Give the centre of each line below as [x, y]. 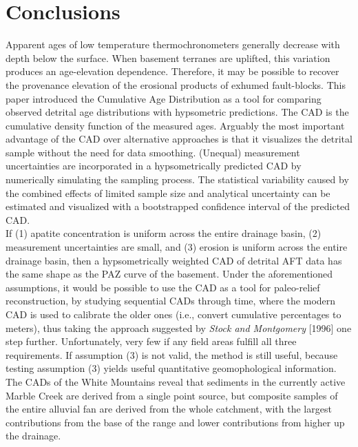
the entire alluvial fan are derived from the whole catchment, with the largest [169, 409]
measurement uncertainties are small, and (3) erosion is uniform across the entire [177, 247]
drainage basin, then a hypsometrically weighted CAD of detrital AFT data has [174, 260]
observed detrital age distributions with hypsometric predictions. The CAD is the [177, 112]
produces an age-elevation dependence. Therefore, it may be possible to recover [172, 71]
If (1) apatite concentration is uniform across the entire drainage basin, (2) [164, 233]
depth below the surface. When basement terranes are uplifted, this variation [168, 58]
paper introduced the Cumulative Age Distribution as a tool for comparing [164, 98]
